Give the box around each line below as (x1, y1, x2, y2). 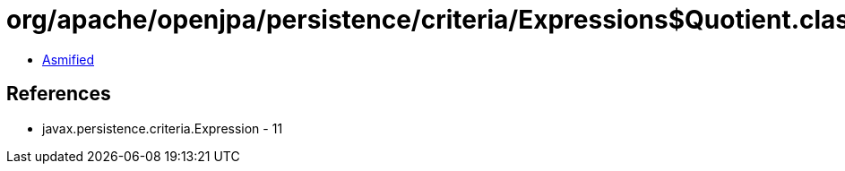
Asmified (42, 51, 95, 67)
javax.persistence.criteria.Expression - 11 (42, 120, 283, 136)
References (6, 82, 111, 106)
